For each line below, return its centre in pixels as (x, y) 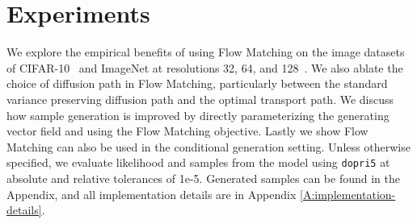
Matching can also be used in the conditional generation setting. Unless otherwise (208, 146)
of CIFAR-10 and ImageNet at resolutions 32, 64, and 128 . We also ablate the (205, 67)
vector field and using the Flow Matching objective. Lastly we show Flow (187, 131)
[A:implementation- (348, 194)
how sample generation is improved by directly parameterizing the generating (198, 115)
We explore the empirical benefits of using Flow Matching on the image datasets (206, 52)
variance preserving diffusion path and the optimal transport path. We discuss (200, 99)
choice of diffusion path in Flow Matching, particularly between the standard (197, 83)
